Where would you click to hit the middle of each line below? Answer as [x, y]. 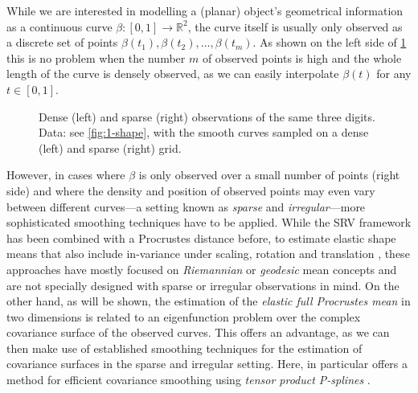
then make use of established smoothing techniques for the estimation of [184, 348]
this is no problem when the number [96, 57]
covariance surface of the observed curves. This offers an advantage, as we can [198, 332]
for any [394, 74]
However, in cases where [66, 175]
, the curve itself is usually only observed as [295, 26]
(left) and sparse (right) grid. [110, 147]
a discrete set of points [62, 42]
